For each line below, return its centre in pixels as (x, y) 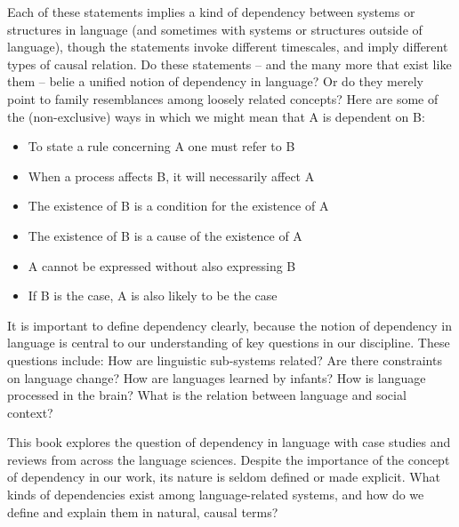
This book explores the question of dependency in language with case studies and (229, 442)
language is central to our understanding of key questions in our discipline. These (229, 343)
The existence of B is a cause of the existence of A (165, 235)
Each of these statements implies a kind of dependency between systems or (211, 12)
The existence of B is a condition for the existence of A (178, 206)
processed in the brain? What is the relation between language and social (207, 395)
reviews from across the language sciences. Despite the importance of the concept (229, 459)
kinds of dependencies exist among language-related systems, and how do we (216, 495)
